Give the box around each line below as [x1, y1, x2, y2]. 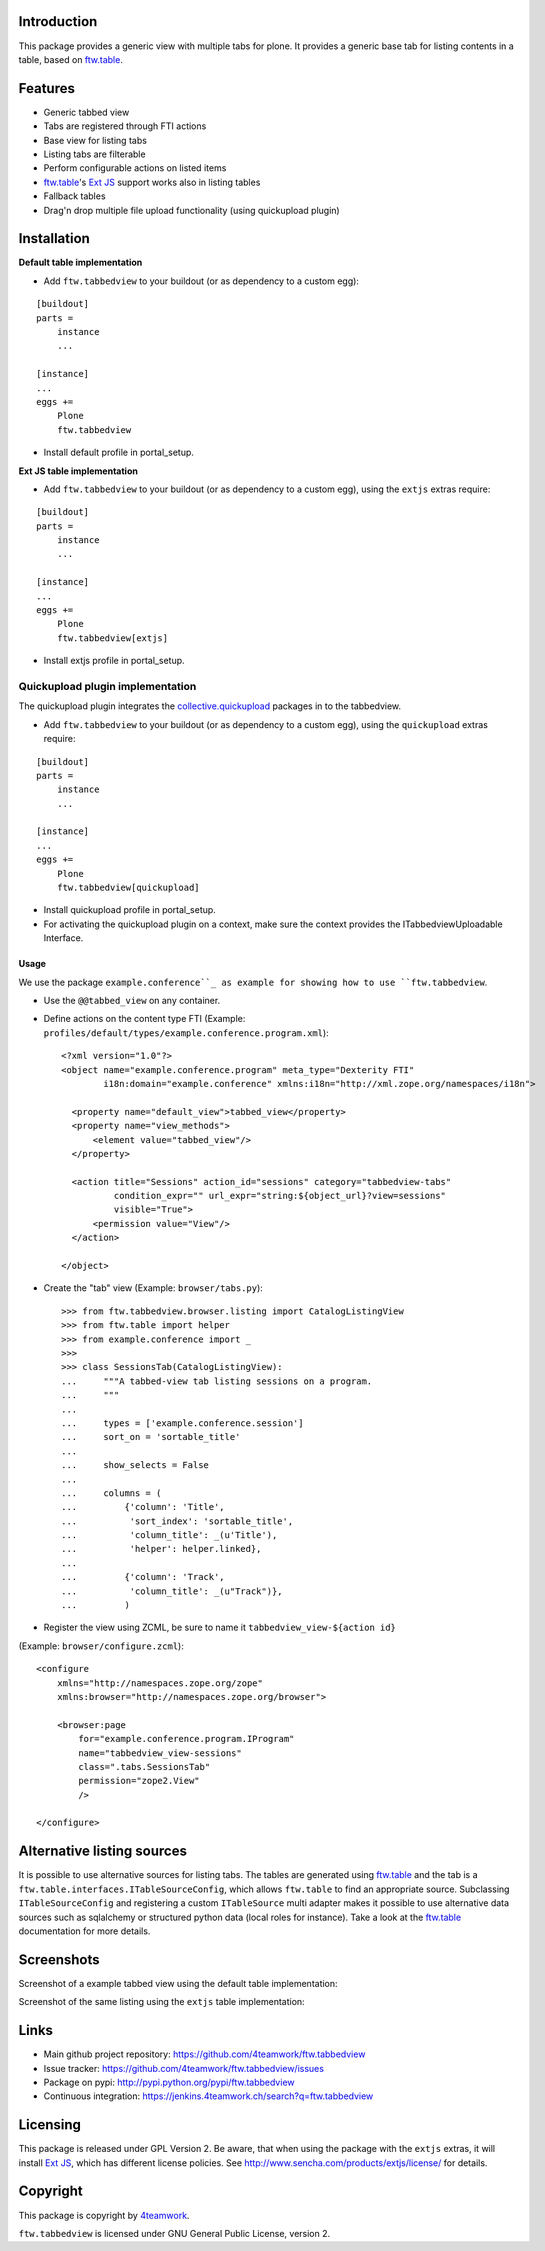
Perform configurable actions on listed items [43, 162, 227, 174]
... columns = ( [61, 1487, 162, 1499]
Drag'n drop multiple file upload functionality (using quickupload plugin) [43, 204, 340, 216]
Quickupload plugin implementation [18, 679, 197, 693]
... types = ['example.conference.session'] [61, 1417, 304, 1429]
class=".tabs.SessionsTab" [78, 1761, 211, 1772]
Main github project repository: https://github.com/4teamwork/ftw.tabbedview [43, 2048, 366, 2060]
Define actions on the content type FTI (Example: [43, 1013, 246, 1025]
